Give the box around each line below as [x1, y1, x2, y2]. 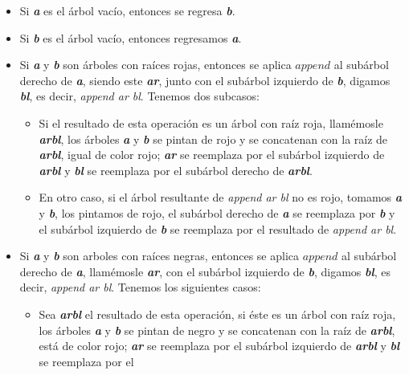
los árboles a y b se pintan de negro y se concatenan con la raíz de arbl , [39, 321, 395, 338]
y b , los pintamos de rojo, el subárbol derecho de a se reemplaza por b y [39, 204, 395, 221]
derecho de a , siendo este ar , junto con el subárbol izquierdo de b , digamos [19, 71, 391, 88]
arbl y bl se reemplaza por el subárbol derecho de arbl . [39, 161, 313, 178]
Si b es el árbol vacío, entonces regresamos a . [19, 29, 242, 46]
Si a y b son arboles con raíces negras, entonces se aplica [19, 247, 300, 264]
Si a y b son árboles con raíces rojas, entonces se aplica [19, 56, 292, 73]
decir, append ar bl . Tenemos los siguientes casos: [19, 279, 261, 296]
